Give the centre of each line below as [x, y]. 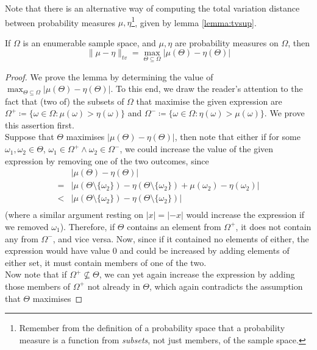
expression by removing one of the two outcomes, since [107, 160]
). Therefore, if [87, 226]
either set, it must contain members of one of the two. [106, 262]
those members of [38, 286]
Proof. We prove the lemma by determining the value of [109, 76]
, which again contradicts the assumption [226, 286]
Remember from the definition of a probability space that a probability [152, 328]
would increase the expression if [245, 215]
